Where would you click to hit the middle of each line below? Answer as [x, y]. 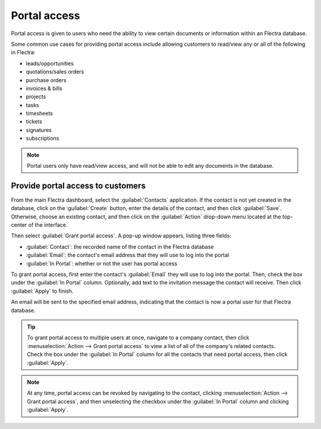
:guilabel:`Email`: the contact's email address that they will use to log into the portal [128, 255]
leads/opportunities [50, 63]
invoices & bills [44, 88]
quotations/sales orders [55, 72]
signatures [39, 130]
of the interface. [48, 225]
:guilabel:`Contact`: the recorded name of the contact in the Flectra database [120, 246]
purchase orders [46, 80]
